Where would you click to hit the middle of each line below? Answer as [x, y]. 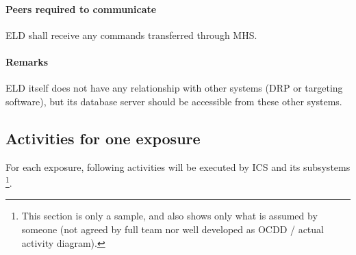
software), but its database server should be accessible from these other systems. [174, 101]
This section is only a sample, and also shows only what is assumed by [169, 216]
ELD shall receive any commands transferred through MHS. [131, 35]
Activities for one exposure [103, 138]
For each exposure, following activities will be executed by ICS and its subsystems [178, 166]
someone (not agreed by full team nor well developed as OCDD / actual [173, 229]
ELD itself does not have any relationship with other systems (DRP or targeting [174, 88]
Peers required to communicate [81, 9]
